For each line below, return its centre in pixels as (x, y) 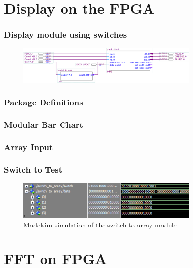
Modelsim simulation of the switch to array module (100, 224)
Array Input (29, 147)
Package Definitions (43, 102)
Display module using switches (65, 34)
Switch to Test (33, 169)
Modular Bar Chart (43, 125)
